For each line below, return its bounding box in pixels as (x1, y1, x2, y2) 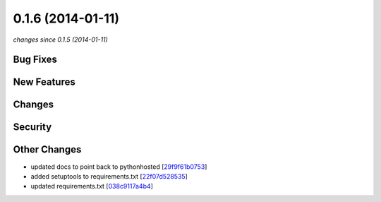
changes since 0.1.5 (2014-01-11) (13, 35, 109, 44)
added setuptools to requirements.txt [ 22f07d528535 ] (30, 172, 188, 180)
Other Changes (13, 143, 82, 155)
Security (13, 121, 52, 133)
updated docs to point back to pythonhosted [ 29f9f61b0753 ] (30, 162, 207, 171)
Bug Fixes (13, 54, 58, 66)
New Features (13, 76, 75, 88)
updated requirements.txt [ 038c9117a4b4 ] (30, 182, 153, 191)
